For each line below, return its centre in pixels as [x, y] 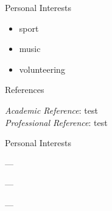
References [25, 90]
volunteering [42, 69]
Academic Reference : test [51, 110]
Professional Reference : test [56, 122]
